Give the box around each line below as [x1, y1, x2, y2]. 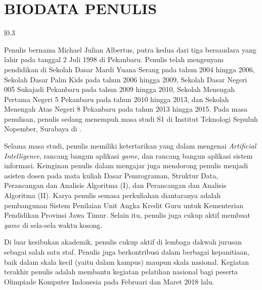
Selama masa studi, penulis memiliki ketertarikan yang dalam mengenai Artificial [4, 140, 256, 151]
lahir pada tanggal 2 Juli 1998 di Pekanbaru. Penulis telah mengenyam [4, 54, 224, 65]
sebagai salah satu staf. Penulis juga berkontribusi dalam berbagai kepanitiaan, [4, 247, 249, 257]
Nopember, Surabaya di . [4, 123, 81, 134]
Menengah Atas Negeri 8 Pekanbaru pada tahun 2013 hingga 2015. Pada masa [4, 104, 247, 114]
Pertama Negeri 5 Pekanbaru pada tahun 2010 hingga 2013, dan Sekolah [4, 93, 229, 104]
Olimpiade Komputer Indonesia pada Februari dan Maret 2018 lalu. [4, 276, 214, 286]
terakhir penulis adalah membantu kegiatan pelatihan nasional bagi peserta [4, 266, 238, 277]
